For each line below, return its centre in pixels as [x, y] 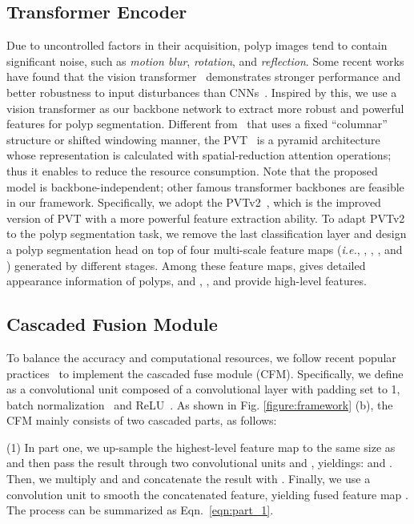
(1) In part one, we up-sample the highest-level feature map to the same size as [201, 447]
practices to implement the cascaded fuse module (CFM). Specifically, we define [205, 373]
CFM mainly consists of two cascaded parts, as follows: [142, 420]
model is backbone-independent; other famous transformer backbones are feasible [205, 186]
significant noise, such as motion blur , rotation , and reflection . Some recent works [205, 60]
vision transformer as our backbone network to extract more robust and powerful [205, 108]
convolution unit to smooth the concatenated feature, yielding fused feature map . [207, 494]
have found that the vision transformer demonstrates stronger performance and [204, 77]
